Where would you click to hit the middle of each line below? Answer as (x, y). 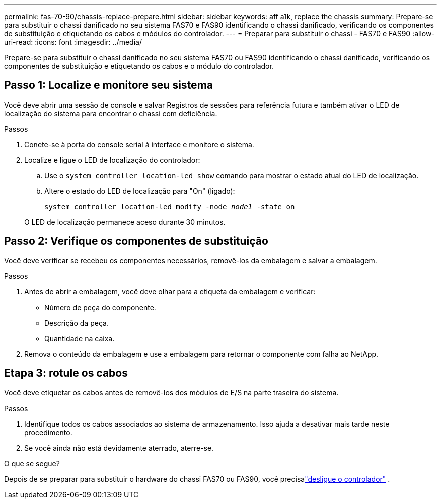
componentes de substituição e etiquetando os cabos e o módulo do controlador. (139, 66)
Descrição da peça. (77, 323)
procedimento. (48, 432)
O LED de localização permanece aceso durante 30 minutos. (125, 222)
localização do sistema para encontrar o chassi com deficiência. (111, 113)
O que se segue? (32, 463)
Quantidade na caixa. (80, 338)
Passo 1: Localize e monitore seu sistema (108, 85)
